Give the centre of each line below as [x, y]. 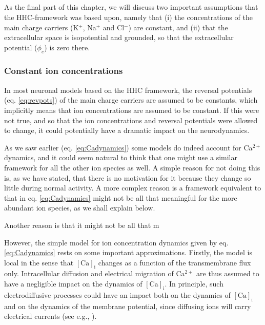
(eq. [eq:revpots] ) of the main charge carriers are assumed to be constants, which [131, 100]
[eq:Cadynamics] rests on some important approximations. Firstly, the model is [128, 252]
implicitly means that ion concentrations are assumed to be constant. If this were [132, 110]
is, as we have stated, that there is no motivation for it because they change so [128, 177]
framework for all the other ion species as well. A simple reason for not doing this [132, 167]
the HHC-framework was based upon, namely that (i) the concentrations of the [128, 17]
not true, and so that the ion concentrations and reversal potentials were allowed [131, 120]
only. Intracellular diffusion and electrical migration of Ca [95, 273]
